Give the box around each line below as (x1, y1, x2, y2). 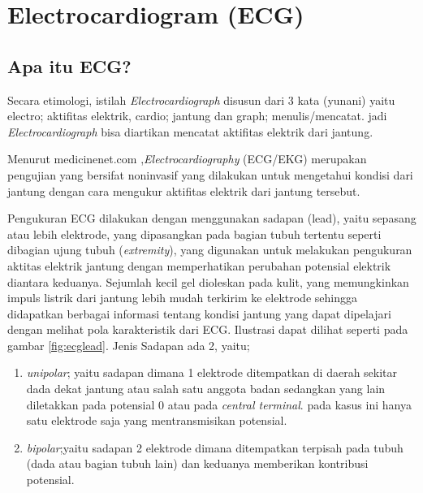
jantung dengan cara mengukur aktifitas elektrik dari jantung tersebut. (7, 182, 360, 199)
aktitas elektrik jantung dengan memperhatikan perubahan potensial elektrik (7, 257, 391, 274)
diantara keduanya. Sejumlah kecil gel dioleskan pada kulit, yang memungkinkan (7, 273, 409, 290)
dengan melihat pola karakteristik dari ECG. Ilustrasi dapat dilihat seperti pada (7, 321, 408, 338)
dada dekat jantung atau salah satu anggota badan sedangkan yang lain (26, 380, 386, 397)
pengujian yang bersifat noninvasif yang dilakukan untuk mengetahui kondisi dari (7, 166, 413, 183)
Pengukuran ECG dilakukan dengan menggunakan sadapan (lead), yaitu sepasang (7, 210, 417, 227)
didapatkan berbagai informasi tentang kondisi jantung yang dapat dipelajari (7, 305, 391, 322)
